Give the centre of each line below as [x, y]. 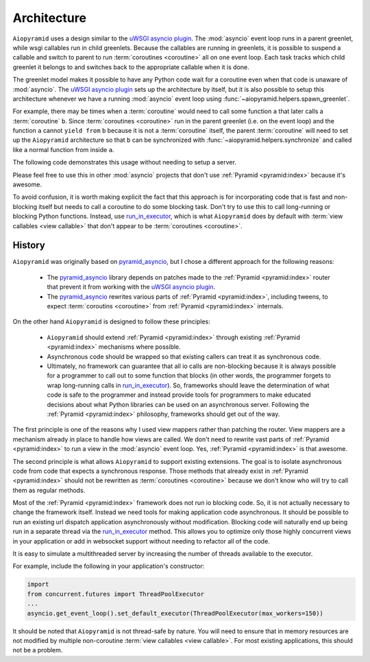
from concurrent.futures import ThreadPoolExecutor [116, 594]
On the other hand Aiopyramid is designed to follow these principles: [111, 321]
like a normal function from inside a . [63, 149]
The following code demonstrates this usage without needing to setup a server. [124, 162]
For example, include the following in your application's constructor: [109, 566]
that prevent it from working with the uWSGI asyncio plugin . [131, 287]
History [29, 246]
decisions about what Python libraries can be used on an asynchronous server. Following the [178, 404]
